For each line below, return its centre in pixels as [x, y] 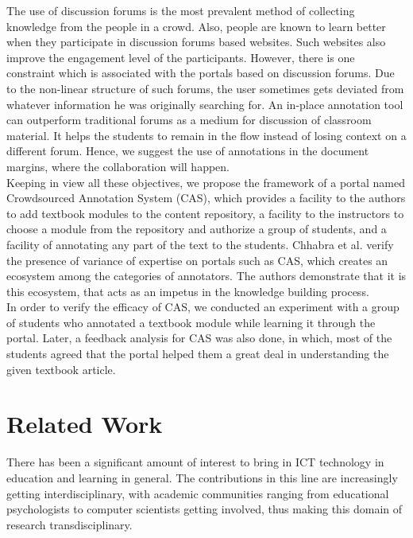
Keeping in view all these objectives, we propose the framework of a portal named [206, 182]
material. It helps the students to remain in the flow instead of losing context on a [206, 135]
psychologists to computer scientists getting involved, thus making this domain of [205, 509]
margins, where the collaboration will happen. [118, 166]
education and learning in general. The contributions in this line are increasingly [202, 477]
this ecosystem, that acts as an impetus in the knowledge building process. [188, 291]
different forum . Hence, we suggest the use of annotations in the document [188, 151]
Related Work [85, 424]
